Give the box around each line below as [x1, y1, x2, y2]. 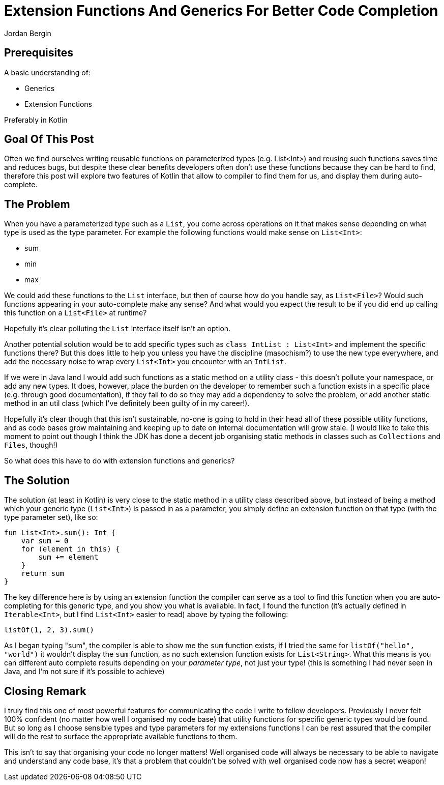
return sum [21, 569, 65, 578]
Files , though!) [4, 441, 58, 450]
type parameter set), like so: [4, 513, 98, 522]
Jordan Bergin [4, 28, 51, 38]
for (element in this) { [21, 545, 120, 554]
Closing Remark [4, 684, 86, 697]
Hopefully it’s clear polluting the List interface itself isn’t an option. [4, 324, 231, 333]
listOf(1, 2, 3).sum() [4, 626, 95, 634]
